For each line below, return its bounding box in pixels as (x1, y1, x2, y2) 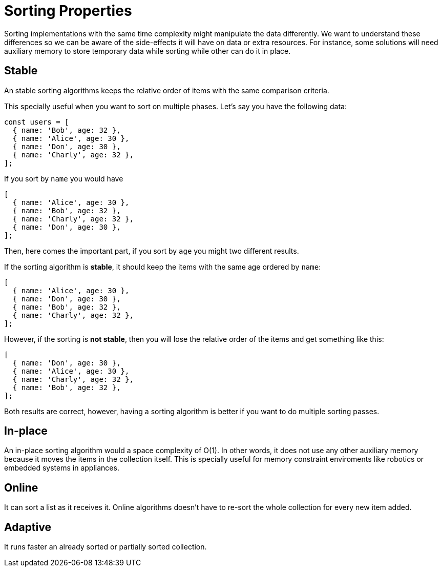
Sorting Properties (4, 2, 132, 19)
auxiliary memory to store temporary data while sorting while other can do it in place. (4, 46, 291, 55)
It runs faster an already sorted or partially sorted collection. (4, 542, 207, 552)
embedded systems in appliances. (4, 463, 119, 473)
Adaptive (4, 520, 51, 534)
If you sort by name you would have (4, 174, 123, 183)
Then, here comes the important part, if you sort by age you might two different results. (4, 246, 299, 255)
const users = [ (4, 117, 69, 126)
